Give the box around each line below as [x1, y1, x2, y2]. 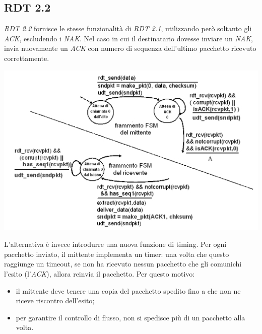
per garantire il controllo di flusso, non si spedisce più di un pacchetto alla [16, 312, 245, 322]
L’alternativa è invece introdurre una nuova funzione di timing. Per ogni [4, 239, 227, 249]
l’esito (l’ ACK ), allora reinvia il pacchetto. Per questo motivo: [4, 268, 195, 279]
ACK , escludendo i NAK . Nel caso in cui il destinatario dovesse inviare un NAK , [4, 33, 253, 43]
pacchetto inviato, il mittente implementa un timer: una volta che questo [4, 248, 229, 259]
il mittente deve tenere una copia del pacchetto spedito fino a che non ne [16, 285, 241, 296]
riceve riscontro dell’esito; [16, 295, 95, 306]
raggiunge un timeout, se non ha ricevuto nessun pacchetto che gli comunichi [4, 258, 242, 269]
